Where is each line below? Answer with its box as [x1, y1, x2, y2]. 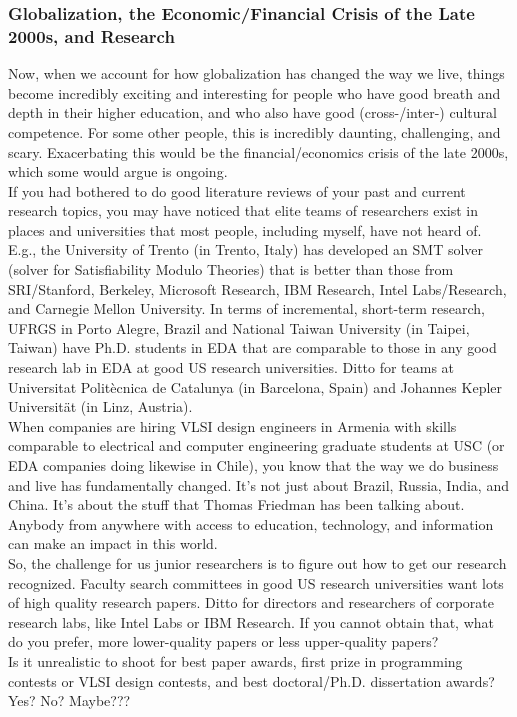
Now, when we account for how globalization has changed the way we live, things [8, 63, 505, 84]
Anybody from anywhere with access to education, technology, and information [8, 513, 494, 534]
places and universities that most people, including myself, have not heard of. [8, 219, 482, 240]
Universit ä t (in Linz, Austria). [8, 396, 193, 417]
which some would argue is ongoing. [8, 161, 228, 182]
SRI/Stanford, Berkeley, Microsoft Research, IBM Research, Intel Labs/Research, [8, 278, 507, 299]
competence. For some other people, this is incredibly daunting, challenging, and [8, 121, 501, 142]
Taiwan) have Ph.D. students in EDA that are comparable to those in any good [8, 337, 497, 358]
